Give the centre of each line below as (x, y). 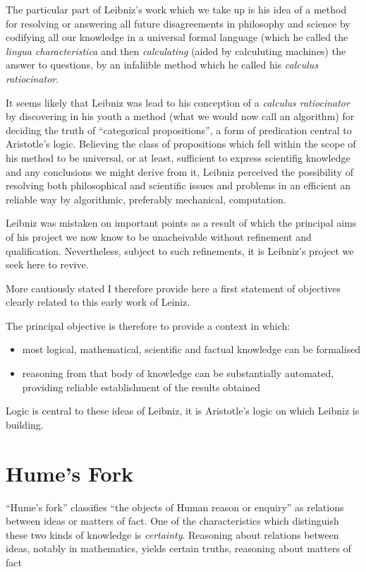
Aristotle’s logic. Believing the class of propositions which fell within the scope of (181, 144)
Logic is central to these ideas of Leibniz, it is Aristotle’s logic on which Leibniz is (183, 411)
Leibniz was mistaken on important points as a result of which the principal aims (181, 223)
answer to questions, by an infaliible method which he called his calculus (162, 65)
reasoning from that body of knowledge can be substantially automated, (178, 373)
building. (25, 424)
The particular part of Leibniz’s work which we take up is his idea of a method (176, 9)
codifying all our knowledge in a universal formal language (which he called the (177, 37)
